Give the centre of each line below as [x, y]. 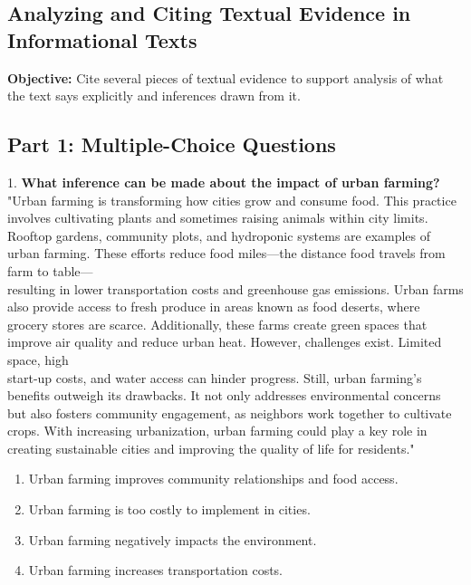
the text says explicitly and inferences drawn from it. [154, 96]
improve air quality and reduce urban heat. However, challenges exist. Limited [225, 342]
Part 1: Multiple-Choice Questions [172, 144]
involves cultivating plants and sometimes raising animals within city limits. [218, 218]
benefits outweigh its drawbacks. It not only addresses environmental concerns [224, 395]
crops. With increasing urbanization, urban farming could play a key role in [217, 431]
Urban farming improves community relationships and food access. [213, 479]
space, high [38, 359]
